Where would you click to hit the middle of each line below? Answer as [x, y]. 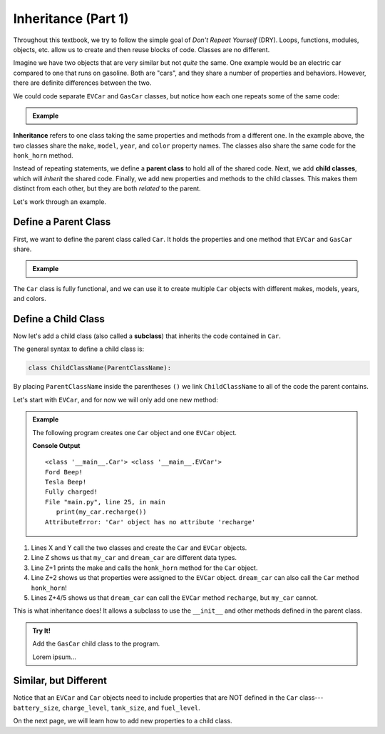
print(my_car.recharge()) [101, 512]
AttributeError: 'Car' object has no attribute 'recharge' [150, 522]
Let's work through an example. [60, 202]
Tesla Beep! [66, 482]
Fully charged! [72, 492]
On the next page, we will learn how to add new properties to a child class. [123, 721]
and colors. [30, 299]
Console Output [56, 445]
